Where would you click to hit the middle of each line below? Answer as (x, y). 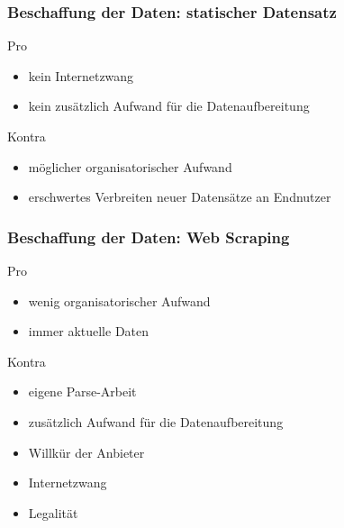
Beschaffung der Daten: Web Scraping (149, 237)
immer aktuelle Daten (89, 331)
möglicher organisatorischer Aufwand (130, 166)
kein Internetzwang (81, 75)
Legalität (53, 512)
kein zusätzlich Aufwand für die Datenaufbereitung (169, 106)
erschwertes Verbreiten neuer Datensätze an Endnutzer (180, 197)
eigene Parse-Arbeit (82, 391)
